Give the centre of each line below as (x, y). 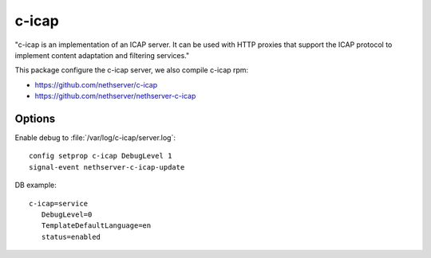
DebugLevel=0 (67, 214)
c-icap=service (59, 203)
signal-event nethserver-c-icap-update (107, 167)
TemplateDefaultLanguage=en (96, 226)
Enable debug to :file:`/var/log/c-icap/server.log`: (95, 138)
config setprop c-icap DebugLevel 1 (101, 156)
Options (35, 118)
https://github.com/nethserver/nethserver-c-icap (115, 96)
